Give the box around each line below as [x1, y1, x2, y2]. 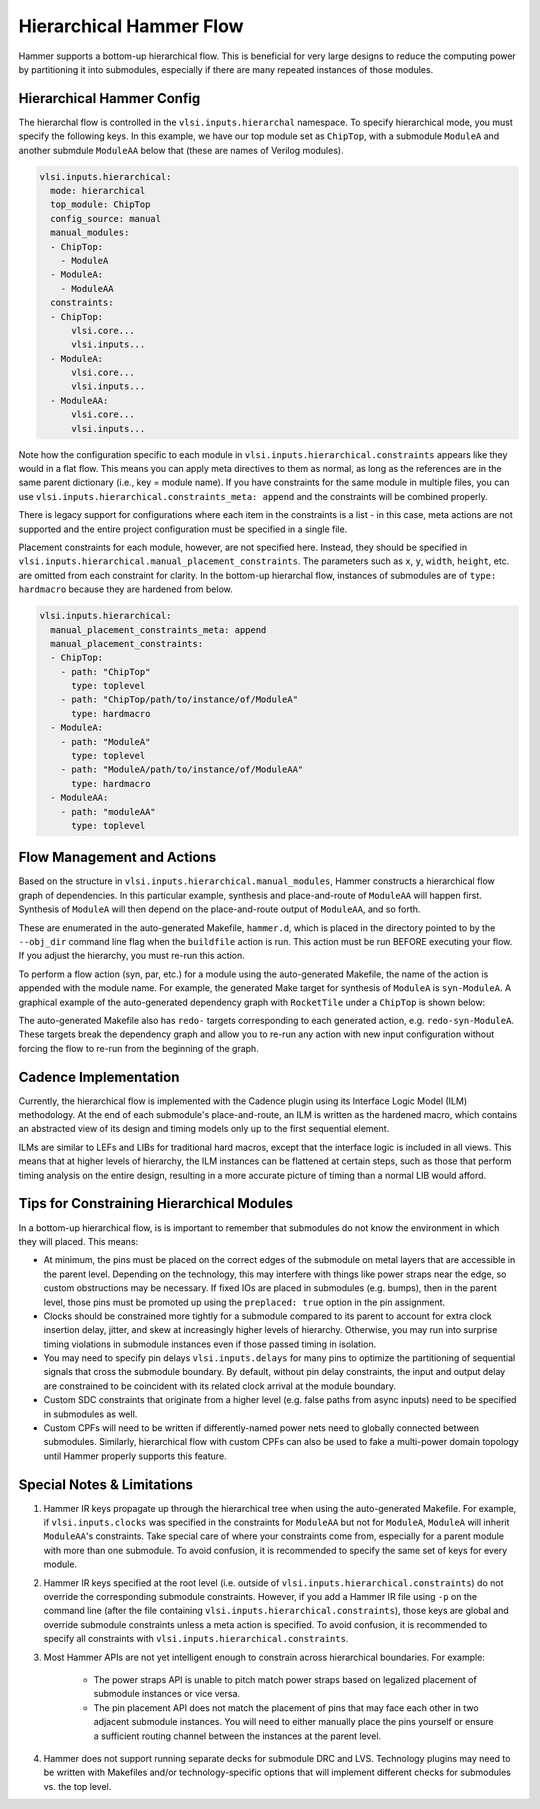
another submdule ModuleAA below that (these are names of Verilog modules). [18, 144, 344, 156]
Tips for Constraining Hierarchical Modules [18, 1195, 294, 1212]
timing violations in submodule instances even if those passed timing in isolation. [43, 1338, 377, 1350]
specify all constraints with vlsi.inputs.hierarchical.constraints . [43, 1633, 349, 1645]
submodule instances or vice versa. [93, 1688, 240, 1700]
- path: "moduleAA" [60, 806, 157, 817]
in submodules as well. [43, 1408, 138, 1420]
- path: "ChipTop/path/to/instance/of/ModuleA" [60, 694, 299, 705]
